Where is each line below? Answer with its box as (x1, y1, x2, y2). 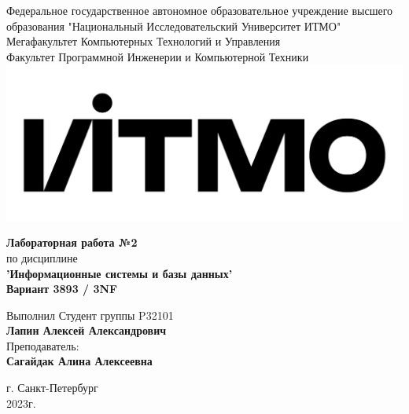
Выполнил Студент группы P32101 (6, 306, 174, 323)
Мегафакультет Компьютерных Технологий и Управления (6, 33, 281, 49)
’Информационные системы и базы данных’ (6, 265, 233, 281)
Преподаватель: (6, 337, 79, 354)
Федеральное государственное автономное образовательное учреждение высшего (6, 2, 393, 18)
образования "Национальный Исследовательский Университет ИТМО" (6, 17, 341, 34)
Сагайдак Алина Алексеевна (6, 353, 153, 369)
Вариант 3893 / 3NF (6, 280, 118, 297)
